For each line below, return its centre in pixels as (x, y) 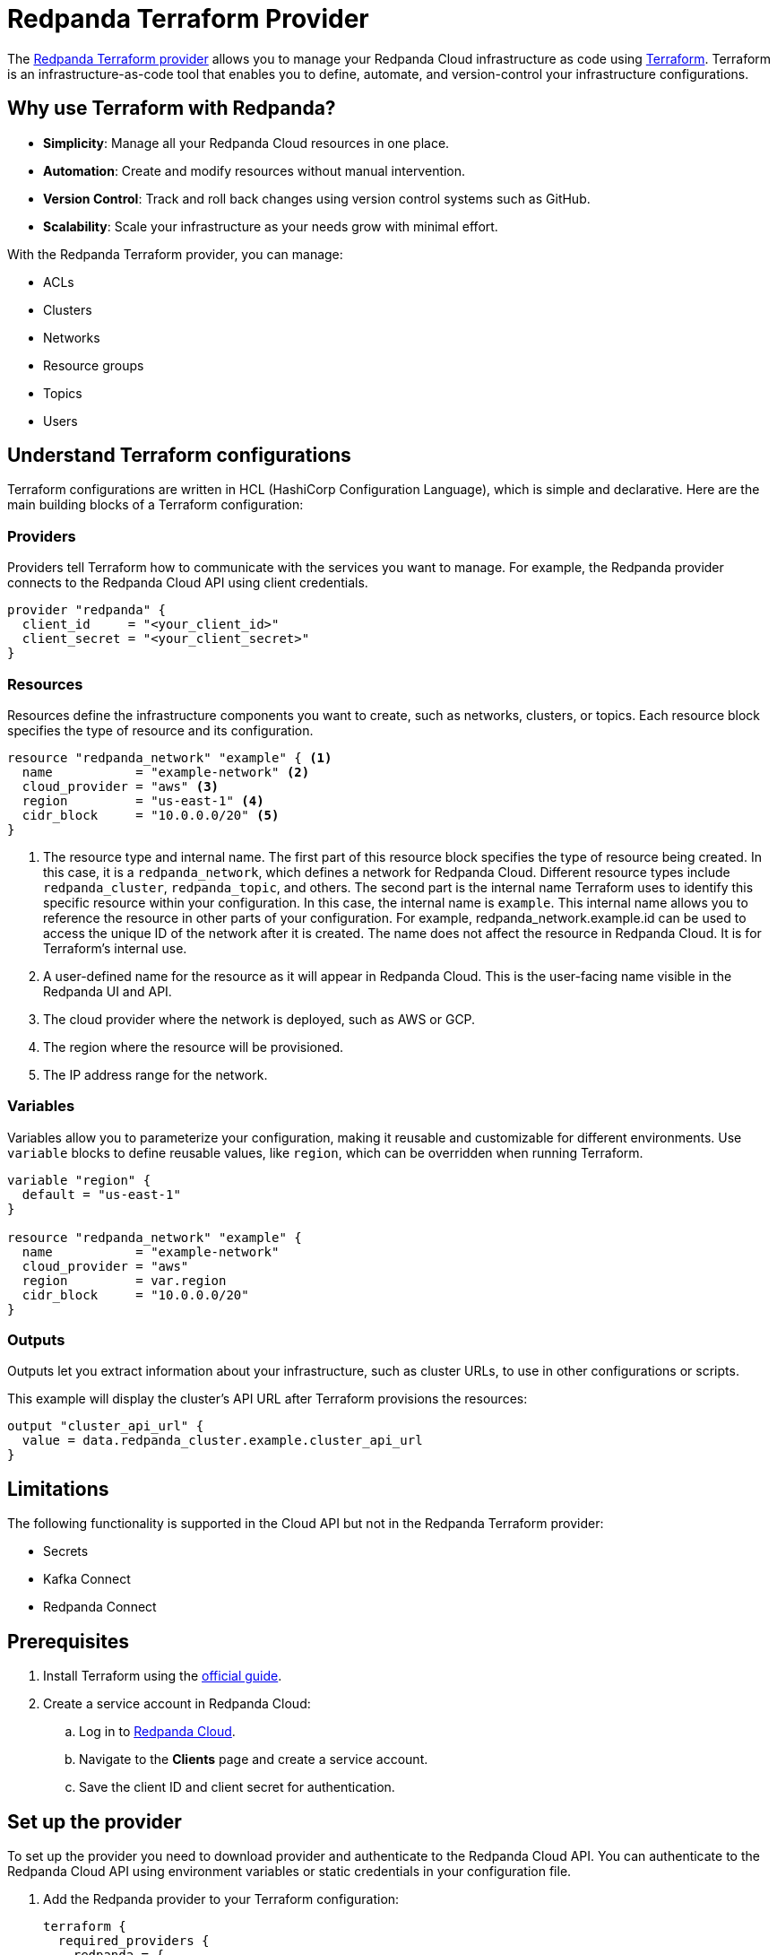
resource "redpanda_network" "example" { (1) (170, 757)
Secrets (66, 1551)
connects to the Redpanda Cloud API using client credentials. (188, 583)
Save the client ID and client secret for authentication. (237, 1787)
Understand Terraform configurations (179, 456)
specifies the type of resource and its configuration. (160, 730)
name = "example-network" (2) (166, 772)
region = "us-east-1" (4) (143, 800)
